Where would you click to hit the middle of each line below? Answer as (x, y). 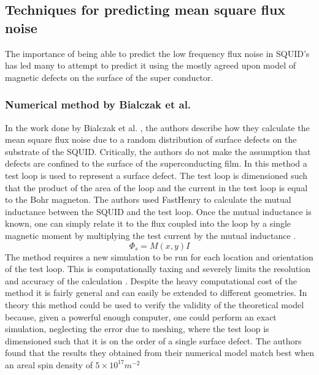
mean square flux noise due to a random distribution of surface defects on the (151, 139)
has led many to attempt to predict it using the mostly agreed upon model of (150, 65)
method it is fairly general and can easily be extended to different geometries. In (156, 293)
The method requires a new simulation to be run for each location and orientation (159, 256)
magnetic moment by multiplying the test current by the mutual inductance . (151, 235)
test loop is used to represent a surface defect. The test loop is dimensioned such (156, 175)
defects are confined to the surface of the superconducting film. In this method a (156, 163)
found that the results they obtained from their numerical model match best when (160, 353)
